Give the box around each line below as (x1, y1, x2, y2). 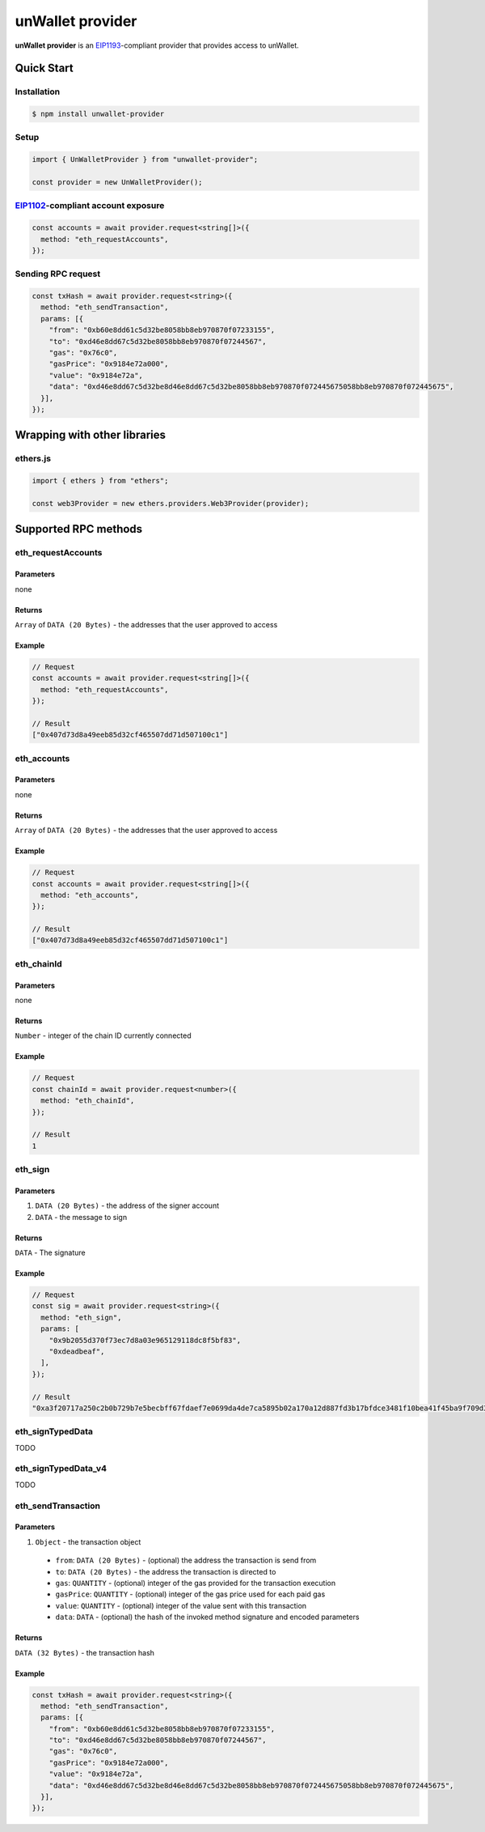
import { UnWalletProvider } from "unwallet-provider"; (32, 155, 259, 164)
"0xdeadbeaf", (48, 1347, 105, 1356)
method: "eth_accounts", (40, 890, 139, 899)
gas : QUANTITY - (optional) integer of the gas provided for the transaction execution (55, 1578, 335, 1588)
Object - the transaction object (35, 1537, 141, 1546)
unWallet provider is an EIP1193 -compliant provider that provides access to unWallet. (15, 40, 299, 50)
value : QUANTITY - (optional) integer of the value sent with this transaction (55, 1600, 307, 1610)
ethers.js (15, 453, 52, 465)
